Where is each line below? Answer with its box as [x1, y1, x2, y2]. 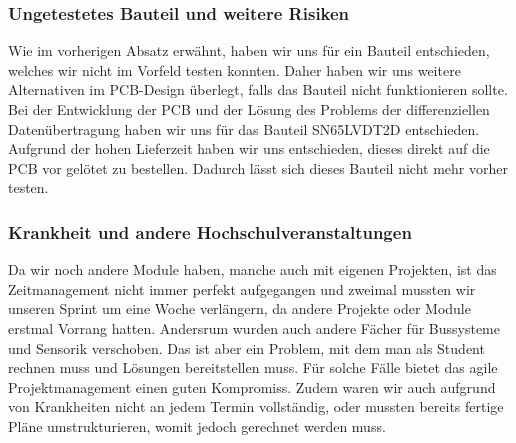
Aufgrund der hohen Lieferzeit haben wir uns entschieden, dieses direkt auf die [8, 138, 490, 159]
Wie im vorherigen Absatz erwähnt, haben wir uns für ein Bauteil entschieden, [8, 40, 490, 61]
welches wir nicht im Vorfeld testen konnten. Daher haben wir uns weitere [8, 59, 461, 80]
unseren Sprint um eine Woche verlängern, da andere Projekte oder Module [8, 298, 471, 319]
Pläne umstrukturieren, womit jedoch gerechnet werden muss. [8, 415, 386, 436]
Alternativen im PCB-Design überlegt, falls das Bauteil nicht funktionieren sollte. [8, 79, 508, 100]
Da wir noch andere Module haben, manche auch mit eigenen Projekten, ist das [8, 259, 497, 280]
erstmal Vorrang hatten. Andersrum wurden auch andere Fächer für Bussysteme [8, 317, 500, 338]
